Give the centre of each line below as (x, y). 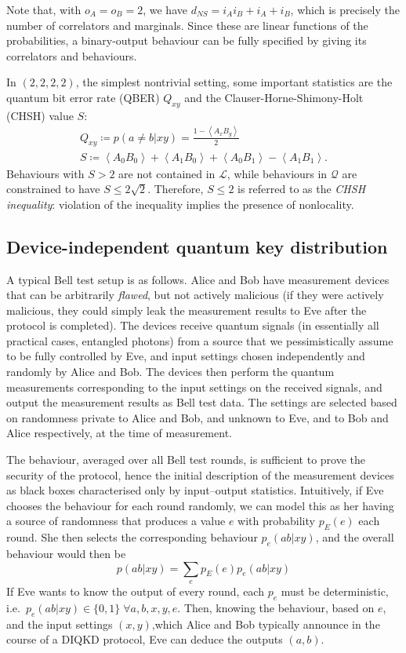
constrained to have (53, 189)
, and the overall (355, 537)
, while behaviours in (277, 173)
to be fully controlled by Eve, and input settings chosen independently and (186, 356)
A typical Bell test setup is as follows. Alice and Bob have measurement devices (198, 279)
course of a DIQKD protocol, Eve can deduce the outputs (145, 639)
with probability (276, 521)
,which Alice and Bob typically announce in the (266, 624)
